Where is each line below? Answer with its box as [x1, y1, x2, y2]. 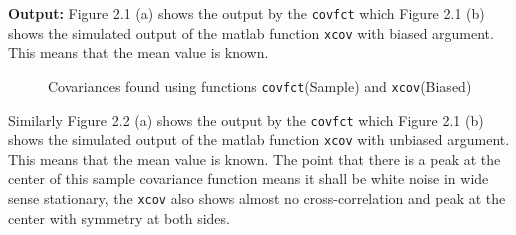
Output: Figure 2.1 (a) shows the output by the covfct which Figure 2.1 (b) [8, 3, 485, 23]
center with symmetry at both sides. [8, 207, 230, 228]
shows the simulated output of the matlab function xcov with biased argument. [8, 22, 494, 43]
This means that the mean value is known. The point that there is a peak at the [8, 148, 501, 169]
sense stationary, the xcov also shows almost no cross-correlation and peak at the [8, 188, 506, 209]
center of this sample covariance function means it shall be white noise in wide [8, 168, 489, 189]
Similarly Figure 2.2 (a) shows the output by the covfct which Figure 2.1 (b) [8, 109, 484, 130]
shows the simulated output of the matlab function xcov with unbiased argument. [8, 129, 510, 150]
